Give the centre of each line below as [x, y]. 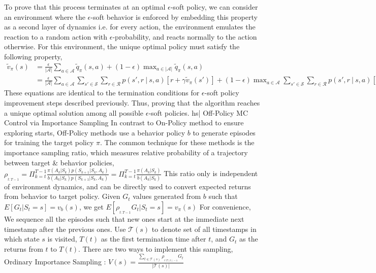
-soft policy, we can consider [214, 7]
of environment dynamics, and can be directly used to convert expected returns [128, 186]
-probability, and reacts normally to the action [185, 36]
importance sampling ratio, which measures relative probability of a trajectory [126, 152]
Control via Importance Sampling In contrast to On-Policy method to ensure [124, 123]
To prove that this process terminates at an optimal [85, 7]
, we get [91, 207]
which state [22, 239]
